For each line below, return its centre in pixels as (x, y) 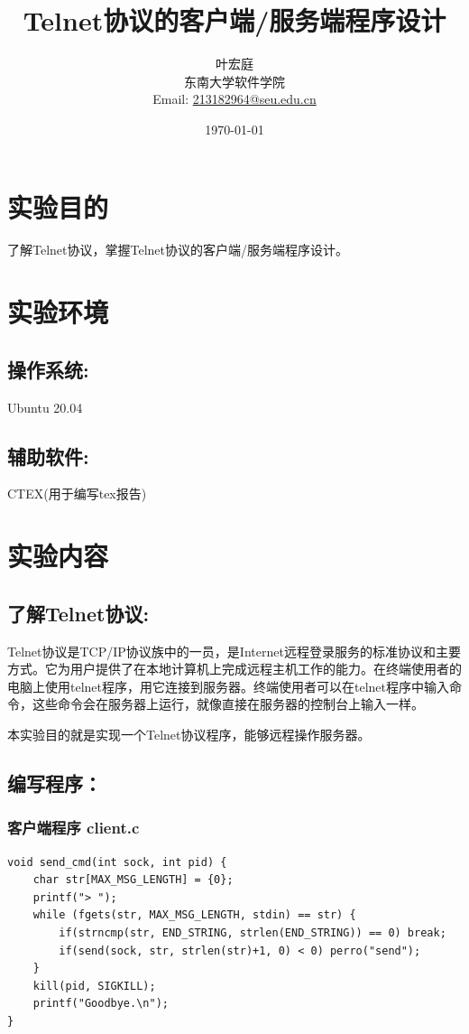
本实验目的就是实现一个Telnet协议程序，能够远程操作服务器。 (189, 734)
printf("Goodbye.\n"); (101, 1004)
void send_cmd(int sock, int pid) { (117, 862)
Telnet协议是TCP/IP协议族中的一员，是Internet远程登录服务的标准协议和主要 (234, 651)
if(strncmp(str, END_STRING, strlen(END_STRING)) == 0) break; (253, 932)
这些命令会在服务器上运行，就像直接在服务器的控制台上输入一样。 (228, 704)
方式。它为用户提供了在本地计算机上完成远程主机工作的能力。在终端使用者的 (234, 669)
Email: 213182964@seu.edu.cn (234, 99)
